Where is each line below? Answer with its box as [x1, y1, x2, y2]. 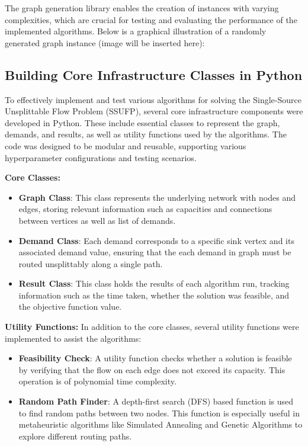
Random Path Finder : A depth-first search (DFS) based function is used [18, 395, 294, 408]
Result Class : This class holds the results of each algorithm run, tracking [18, 277, 290, 290]
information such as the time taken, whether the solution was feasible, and [18, 288, 290, 301]
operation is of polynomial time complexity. [18, 375, 177, 387]
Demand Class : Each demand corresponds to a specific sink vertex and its [18, 234, 294, 246]
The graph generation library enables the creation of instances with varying [5, 2, 279, 14]
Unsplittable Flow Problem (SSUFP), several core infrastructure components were [5, 105, 303, 117]
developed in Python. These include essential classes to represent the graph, [5, 116, 280, 129]
